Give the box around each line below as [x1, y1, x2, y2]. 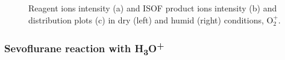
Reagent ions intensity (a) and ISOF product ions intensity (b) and [28, 2, 277, 14]
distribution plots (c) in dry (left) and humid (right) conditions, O [28, 13, 274, 26]
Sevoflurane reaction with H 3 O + [4, 40, 164, 58]
